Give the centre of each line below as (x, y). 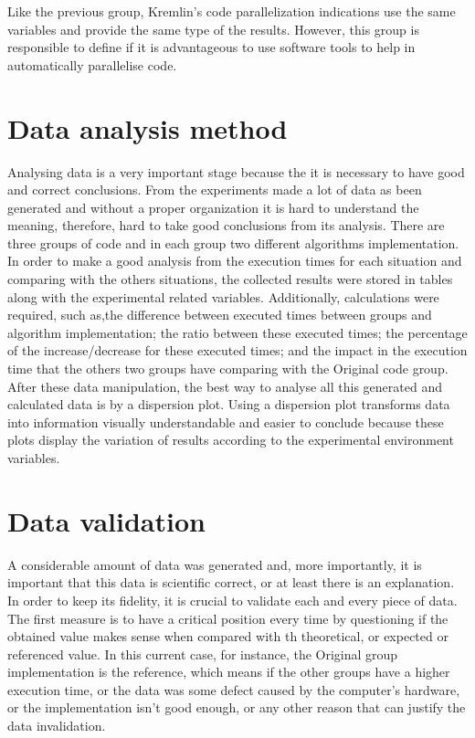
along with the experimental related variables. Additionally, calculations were (223, 296)
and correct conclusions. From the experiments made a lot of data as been (215, 190)
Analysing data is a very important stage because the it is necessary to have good (236, 171)
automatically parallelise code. (92, 64)
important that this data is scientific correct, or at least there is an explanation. (231, 582)
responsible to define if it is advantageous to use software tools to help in (211, 47)
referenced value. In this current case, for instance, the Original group (203, 654)
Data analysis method (148, 127)
